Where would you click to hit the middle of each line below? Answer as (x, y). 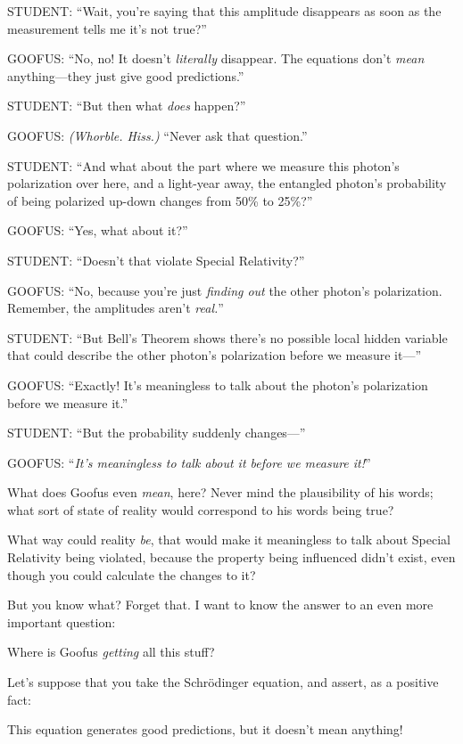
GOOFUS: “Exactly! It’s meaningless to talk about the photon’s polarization (218, 384)
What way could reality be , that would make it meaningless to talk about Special (229, 540)
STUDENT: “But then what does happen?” (127, 106)
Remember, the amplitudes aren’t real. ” (116, 308)
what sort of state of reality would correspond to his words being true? (201, 509)
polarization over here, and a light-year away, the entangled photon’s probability (227, 183)
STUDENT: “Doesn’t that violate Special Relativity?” (156, 260)
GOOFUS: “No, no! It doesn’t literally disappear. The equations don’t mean (216, 58)
